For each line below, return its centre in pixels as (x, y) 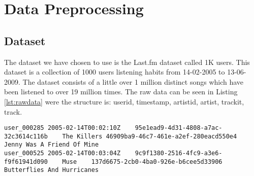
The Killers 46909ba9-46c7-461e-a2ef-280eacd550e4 (150, 136)
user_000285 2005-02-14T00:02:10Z (62, 128)
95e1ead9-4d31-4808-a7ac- (179, 128)
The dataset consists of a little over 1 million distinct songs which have (133, 81)
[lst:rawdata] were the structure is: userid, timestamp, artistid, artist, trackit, (124, 101)
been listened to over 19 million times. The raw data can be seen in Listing (121, 92)
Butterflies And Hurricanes (52, 170)
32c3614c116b (26, 136)
